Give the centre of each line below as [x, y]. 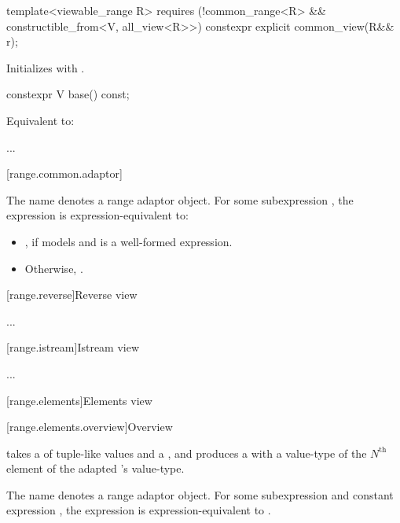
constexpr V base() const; [68, 94]
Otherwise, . [54, 268]
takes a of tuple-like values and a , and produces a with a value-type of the [187, 453]
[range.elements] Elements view [79, 400]
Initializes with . [46, 67]
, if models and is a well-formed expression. [128, 241]
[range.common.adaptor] [64, 173]
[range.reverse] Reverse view [72, 295]
